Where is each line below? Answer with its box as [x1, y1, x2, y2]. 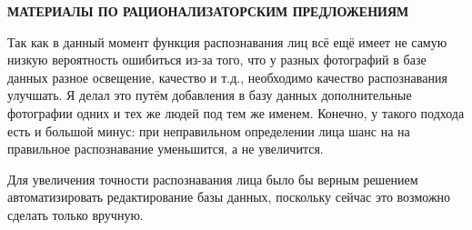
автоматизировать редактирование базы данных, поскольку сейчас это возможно [7, 187, 451, 206]
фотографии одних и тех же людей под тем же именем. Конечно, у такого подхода [7, 103, 465, 122]
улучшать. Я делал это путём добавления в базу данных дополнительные [7, 85, 412, 105]
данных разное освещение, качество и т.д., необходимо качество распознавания [7, 67, 447, 86]
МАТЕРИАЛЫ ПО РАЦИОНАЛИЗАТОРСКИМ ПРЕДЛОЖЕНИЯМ [7, 2, 409, 20]
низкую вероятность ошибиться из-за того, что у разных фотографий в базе [7, 50, 427, 69]
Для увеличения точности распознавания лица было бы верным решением [7, 169, 418, 188]
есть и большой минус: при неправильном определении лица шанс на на [7, 121, 410, 140]
